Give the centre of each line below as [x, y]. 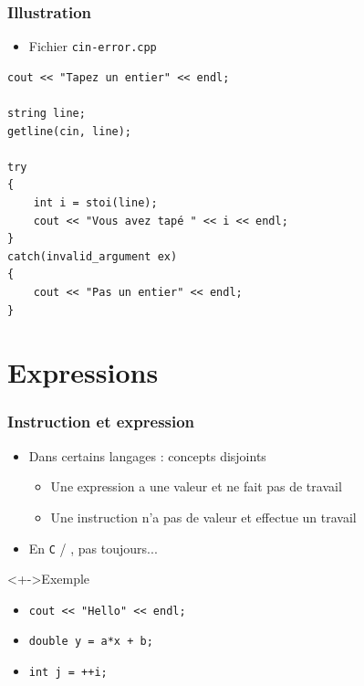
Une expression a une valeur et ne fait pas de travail [196, 486]
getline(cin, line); [70, 131]
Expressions [83, 372]
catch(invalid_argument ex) [93, 256]
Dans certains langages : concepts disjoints [147, 455]
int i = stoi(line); [95, 203]
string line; [47, 114]
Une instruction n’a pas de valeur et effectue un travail [203, 517]
